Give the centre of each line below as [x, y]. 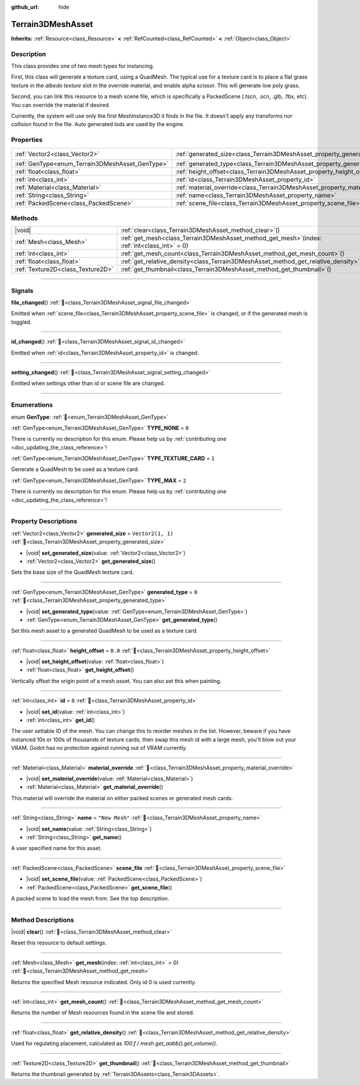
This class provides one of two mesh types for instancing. [82, 66]
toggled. [22, 322]
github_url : [25, 7]
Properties [27, 140]
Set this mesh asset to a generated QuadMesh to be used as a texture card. [104, 631]
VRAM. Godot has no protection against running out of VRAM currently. [99, 748]
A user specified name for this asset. [56, 848]
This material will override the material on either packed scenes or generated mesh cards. [122, 798]
